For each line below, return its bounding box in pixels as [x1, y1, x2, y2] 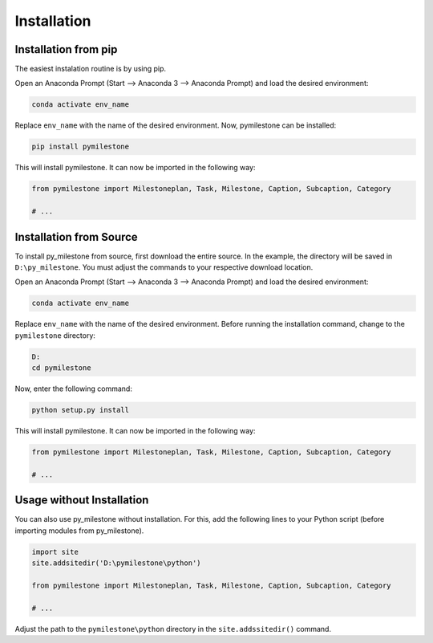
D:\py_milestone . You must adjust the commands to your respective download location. [14, 262, 314, 272]
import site [31, 547, 79, 556]
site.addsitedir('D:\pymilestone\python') [31, 559, 201, 568]
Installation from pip [14, 43, 118, 56]
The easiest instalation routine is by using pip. [14, 64, 167, 74]
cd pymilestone [31, 364, 91, 372]
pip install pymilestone [31, 142, 130, 152]
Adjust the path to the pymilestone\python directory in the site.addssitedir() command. [14, 624, 332, 633]
